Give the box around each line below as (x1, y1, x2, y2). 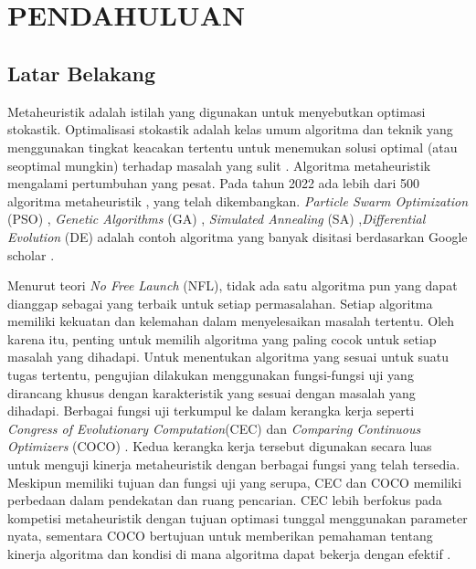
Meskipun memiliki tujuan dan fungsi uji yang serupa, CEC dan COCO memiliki (7, 472, 462, 491)
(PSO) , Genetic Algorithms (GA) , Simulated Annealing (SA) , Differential (7, 209, 426, 228)
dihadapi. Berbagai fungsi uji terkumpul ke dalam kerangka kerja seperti (7, 401, 415, 420)
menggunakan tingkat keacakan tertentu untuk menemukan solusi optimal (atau (7, 137, 458, 156)
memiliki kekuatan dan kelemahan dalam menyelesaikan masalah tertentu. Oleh (7, 311, 455, 331)
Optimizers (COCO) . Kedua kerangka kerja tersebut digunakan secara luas (7, 437, 432, 456)
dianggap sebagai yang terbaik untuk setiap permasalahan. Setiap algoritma (7, 293, 433, 312)
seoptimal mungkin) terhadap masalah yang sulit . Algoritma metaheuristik (7, 155, 431, 174)
